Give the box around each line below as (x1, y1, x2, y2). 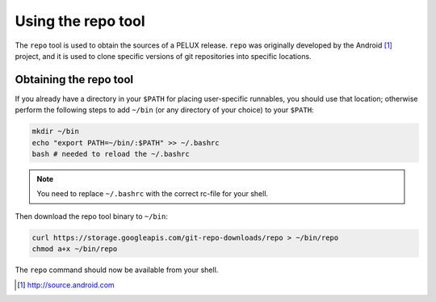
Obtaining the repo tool (15, 73, 134, 86)
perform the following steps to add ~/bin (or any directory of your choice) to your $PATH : (15, 105, 314, 115)
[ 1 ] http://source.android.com (17, 279, 115, 290)
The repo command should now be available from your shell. (15, 265, 219, 275)
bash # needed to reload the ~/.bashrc (31, 149, 190, 158)
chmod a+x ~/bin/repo (31, 245, 118, 254)
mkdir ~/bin (31, 127, 80, 136)
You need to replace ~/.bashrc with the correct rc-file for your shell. (36, 189, 269, 199)
